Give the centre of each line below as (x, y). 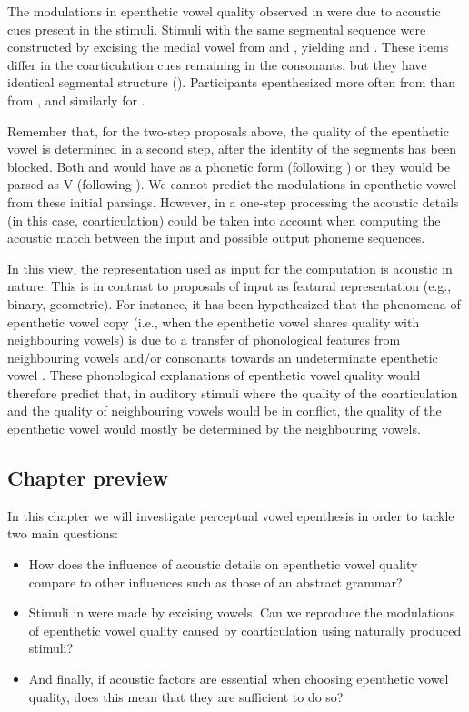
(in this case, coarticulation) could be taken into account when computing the (224, 220)
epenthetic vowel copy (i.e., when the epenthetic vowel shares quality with (214, 321)
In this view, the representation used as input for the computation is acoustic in (230, 268)
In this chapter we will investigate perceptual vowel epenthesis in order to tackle (231, 515)
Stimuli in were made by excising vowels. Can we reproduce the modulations (242, 612)
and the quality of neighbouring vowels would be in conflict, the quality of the (225, 411)
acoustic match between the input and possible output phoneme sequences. (216, 238)
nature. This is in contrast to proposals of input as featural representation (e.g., (230, 286)
